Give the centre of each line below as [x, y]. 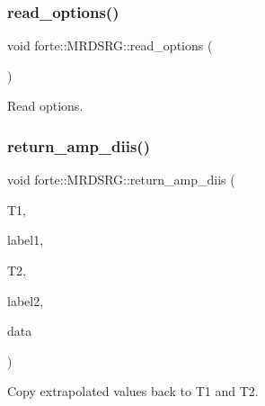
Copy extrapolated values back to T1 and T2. [133, 391]
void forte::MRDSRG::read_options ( [110, 45]
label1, [26, 240]
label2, [26, 300]
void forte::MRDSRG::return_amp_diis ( [121, 180]
